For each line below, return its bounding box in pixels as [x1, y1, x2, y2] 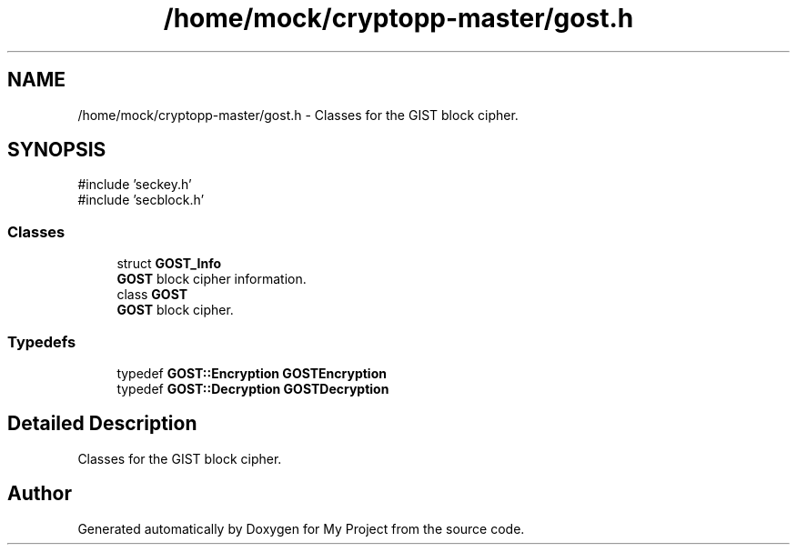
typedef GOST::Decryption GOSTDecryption [116, 380, 389, 396]
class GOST [116, 286, 188, 303]
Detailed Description [7, 412, 197, 436]
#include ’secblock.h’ [77, 192, 205, 208]
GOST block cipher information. [116, 271, 307, 287]
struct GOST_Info [116, 256, 221, 272]
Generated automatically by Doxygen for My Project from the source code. [77, 520, 525, 537]
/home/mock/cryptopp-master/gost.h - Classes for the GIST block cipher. [77, 106, 519, 123]
